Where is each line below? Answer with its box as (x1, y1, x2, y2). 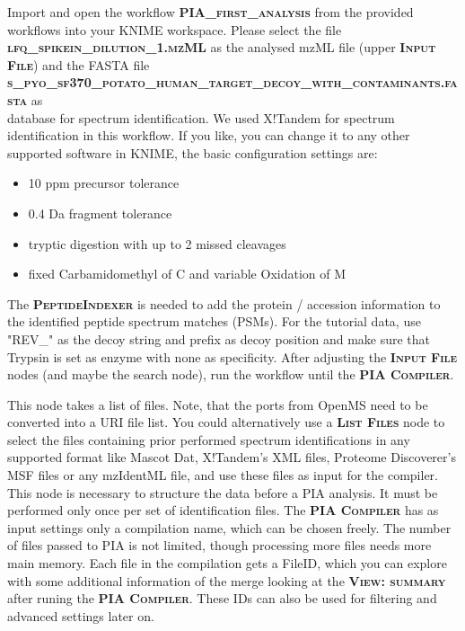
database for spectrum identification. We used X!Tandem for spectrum (7, 108, 395, 127)
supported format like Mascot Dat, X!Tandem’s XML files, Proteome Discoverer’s (7, 448, 456, 467)
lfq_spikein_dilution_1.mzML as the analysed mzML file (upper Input (7, 38, 436, 57)
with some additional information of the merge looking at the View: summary (7, 571, 446, 590)
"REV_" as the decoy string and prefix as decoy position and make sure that (7, 329, 431, 348)
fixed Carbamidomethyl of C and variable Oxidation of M (28, 264, 347, 283)
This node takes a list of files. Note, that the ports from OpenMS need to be (7, 395, 428, 413)
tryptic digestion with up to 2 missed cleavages (28, 234, 286, 253)
